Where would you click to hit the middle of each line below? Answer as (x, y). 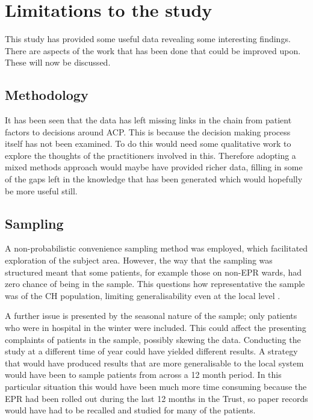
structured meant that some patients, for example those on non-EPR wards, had (153, 272)
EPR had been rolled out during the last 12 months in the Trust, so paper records (156, 398)
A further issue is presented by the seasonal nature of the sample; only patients (151, 316)
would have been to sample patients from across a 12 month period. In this (143, 375)
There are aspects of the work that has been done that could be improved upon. (153, 50)
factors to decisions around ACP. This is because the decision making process (148, 131)
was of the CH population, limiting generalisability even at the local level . (143, 295)
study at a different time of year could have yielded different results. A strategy (151, 351)
